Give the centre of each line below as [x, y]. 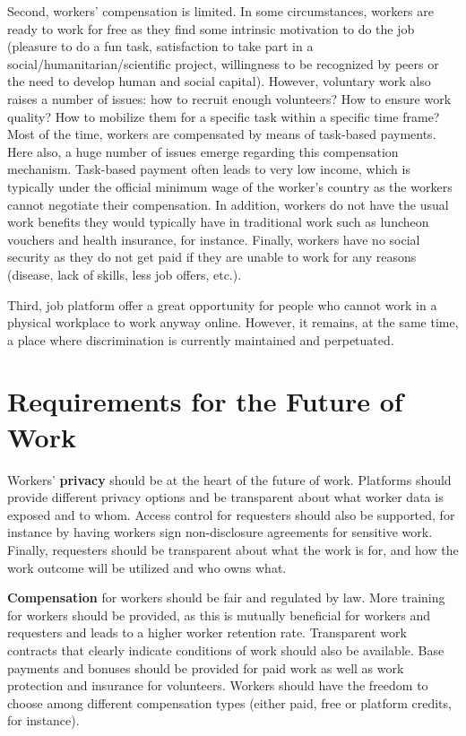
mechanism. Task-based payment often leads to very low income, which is [209, 169]
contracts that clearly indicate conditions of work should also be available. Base [226, 649]
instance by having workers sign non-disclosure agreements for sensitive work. [220, 532]
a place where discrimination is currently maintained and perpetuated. [201, 339]
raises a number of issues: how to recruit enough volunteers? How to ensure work [229, 98]
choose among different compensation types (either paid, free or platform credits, [229, 702]
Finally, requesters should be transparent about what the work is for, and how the [233, 549]
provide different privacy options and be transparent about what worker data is [225, 497]
